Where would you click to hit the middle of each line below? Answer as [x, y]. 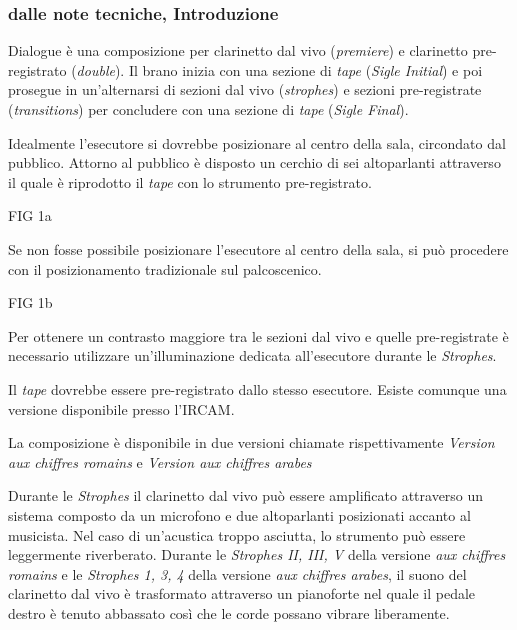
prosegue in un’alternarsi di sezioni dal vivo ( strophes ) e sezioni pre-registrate [245, 89]
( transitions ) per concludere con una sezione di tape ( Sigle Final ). [208, 109]
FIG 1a [30, 215]
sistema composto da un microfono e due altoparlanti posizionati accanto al [239, 514]
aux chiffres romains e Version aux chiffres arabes [160, 461]
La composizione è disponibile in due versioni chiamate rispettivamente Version [251, 442]
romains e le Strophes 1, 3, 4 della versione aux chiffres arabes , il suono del [237, 573]
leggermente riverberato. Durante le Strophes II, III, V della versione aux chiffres [257, 554]
